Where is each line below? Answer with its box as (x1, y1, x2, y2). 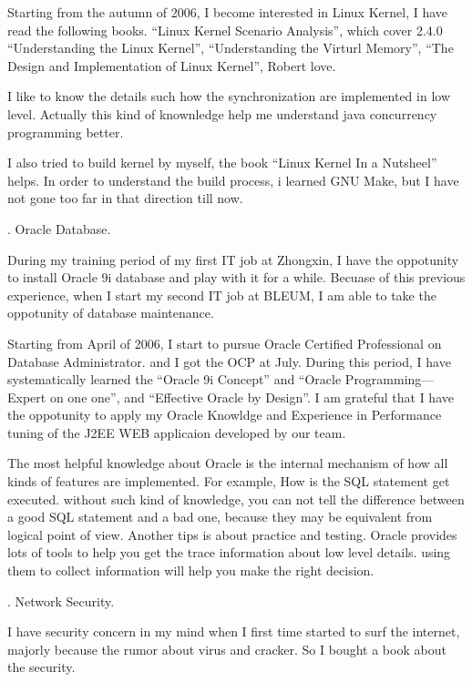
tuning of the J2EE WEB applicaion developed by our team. (7, 422, 346, 442)
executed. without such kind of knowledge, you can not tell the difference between (7, 489, 465, 508)
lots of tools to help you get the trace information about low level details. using (7, 543, 451, 562)
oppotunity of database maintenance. (7, 303, 214, 322)
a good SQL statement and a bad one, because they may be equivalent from (7, 507, 433, 526)
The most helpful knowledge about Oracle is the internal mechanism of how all (7, 453, 448, 473)
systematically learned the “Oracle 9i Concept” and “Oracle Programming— (7, 370, 435, 389)
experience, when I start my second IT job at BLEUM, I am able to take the (7, 285, 436, 304)
